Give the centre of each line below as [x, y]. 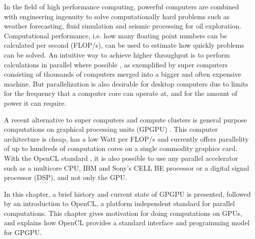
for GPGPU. [23, 232]
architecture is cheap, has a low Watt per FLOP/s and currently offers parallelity [127, 138]
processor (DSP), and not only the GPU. [66, 177]
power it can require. [35, 103]
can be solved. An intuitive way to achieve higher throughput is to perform [117, 54]
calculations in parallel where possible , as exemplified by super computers [116, 64]
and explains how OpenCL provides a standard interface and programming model [127, 223]
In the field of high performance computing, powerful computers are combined [122, 6]
